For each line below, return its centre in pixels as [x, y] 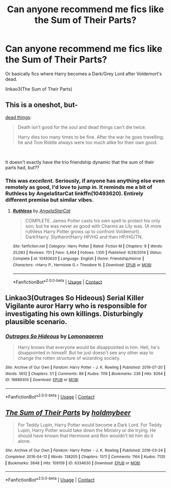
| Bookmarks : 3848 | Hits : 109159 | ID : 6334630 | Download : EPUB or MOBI [73, 463]
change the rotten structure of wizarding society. [69, 358]
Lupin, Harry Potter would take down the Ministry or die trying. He [87, 430]
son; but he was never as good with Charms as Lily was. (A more [93, 226]
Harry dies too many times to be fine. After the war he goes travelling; [91, 137]
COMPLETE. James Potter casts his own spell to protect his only [93, 221]
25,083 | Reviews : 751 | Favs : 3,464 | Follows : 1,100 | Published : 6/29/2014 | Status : [87, 252]
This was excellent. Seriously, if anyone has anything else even [85, 181]
